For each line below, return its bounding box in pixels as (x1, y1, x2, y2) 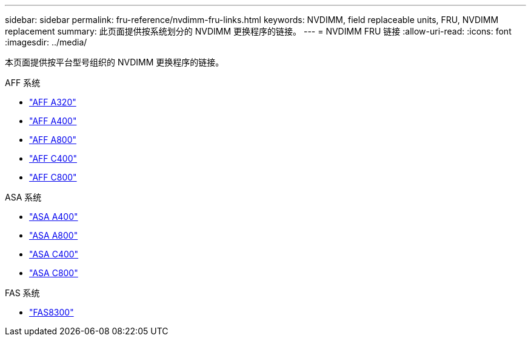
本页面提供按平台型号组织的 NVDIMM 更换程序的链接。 (5, 57, 224, 67)
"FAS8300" (29, 307, 74, 317)
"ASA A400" (29, 211, 78, 222)
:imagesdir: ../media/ (5, 37, 87, 47)
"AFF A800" (29, 134, 77, 145)
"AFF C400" (29, 153, 77, 164)
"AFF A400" (29, 116, 77, 126)
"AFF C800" (29, 172, 77, 182)
